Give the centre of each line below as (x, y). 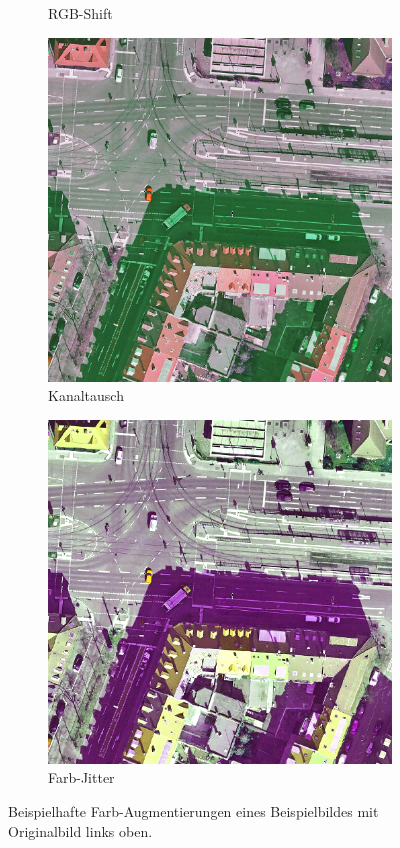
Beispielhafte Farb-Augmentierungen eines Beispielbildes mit (193, 810)
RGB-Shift (80, 13)
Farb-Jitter (81, 777)
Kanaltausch (86, 395)
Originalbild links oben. (80, 830)
